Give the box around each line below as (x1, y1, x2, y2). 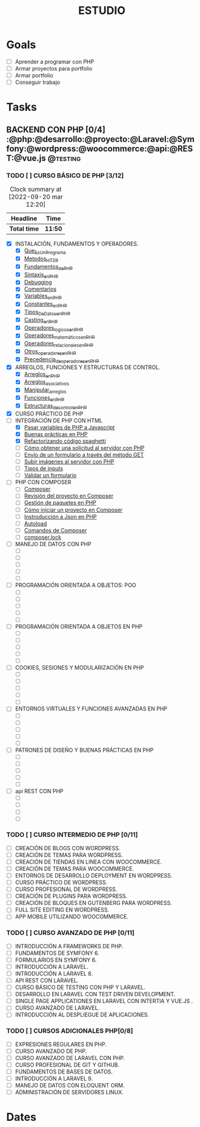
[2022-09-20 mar (8, 193, 64, 201)
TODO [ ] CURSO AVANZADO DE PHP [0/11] (6, 929, 135, 937)
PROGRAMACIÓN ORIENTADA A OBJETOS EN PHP (15, 623, 143, 630)
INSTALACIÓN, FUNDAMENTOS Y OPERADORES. (15, 240, 139, 248)
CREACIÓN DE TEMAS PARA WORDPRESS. (15, 851, 123, 858)
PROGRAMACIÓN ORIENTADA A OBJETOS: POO (15, 581, 136, 589)
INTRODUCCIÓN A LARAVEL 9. (15, 1075, 93, 1082)
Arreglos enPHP (24, 370, 60, 379)
